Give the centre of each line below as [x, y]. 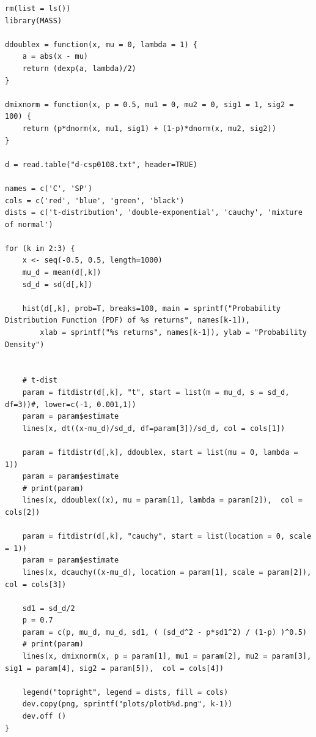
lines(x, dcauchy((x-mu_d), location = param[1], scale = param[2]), [167, 572]
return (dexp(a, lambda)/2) [79, 68]
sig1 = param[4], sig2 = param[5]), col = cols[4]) [114, 668]
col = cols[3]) [36, 584]
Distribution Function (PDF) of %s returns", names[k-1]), [127, 320]
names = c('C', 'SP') [49, 188]
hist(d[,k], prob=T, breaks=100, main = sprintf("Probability [152, 308]
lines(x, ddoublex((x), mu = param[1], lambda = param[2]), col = [162, 500]
